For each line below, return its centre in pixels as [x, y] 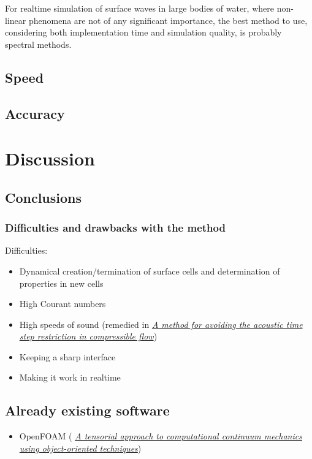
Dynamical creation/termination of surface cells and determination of [150, 271]
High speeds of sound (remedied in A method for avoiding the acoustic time [161, 324]
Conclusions [44, 197]
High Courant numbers [63, 304]
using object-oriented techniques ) [80, 448]
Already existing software [87, 410]
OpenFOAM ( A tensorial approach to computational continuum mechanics [161, 436]
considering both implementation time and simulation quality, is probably [143, 32]
